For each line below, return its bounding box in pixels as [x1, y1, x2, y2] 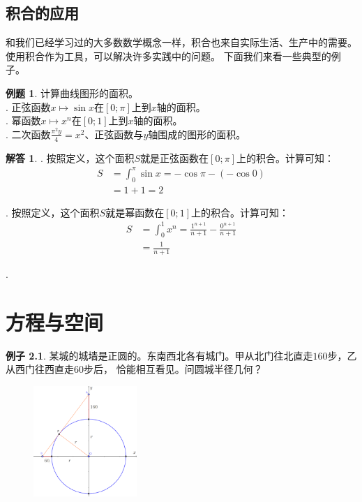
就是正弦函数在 [140, 150, 209, 165]
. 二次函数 [6, 126, 51, 141]
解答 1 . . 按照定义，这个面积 [6, 150, 135, 165]
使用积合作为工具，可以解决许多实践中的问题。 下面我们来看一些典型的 [6, 48, 331, 63]
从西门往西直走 [6, 362, 74, 376]
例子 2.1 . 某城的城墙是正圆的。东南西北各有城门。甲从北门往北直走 [6, 348, 313, 362]
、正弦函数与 [84, 126, 144, 141]
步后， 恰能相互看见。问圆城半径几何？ [84, 362, 263, 376]
